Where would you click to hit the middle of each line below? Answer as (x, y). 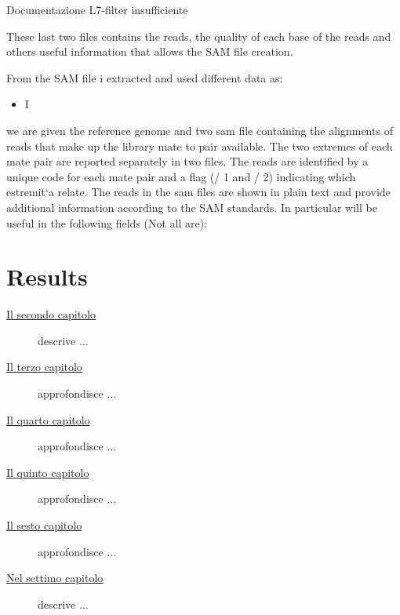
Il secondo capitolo (51, 314)
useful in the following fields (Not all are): (107, 222)
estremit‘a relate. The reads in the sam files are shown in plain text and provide (198, 192)
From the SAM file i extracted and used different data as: (145, 77)
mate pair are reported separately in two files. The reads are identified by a (187, 161)
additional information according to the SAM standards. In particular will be (192, 207)
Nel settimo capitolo (55, 578)
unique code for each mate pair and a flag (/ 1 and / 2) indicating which (181, 176)
